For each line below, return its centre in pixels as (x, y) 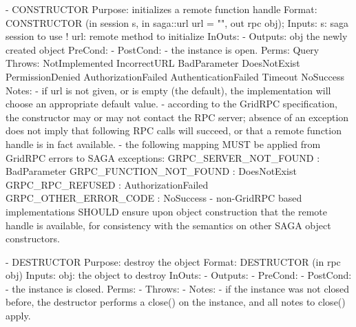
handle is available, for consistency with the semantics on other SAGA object (168, 225)
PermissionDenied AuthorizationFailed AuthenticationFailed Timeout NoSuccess (175, 76)
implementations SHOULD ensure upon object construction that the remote (167, 211)
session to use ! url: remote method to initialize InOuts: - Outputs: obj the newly (177, 36)
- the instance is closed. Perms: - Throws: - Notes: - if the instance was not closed (178, 288)
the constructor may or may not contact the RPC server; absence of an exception (177, 117)
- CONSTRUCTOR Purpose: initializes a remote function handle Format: (161, 9)
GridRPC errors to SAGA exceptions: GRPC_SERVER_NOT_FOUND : (163, 157)
